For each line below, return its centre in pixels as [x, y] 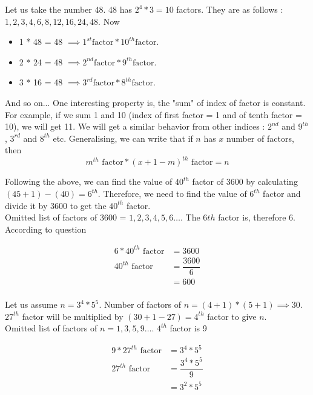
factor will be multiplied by [73, 316]
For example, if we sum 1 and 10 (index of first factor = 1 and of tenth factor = [153, 114]
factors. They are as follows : [230, 9]
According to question [46, 229]
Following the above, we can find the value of [89, 181]
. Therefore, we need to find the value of [172, 194]
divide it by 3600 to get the [56, 205]
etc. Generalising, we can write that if [123, 138]
